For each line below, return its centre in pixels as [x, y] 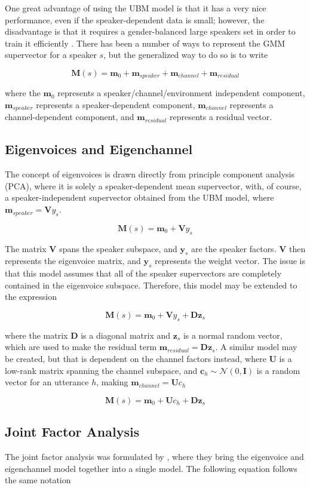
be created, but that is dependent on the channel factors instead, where [136, 358]
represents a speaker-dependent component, [116, 105]
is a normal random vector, [233, 335]
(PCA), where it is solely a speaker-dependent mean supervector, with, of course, [153, 185]
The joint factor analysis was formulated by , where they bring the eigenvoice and [154, 456]
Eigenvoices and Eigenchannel [99, 149]
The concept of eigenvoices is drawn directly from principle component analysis [150, 174]
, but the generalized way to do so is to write [186, 55]
